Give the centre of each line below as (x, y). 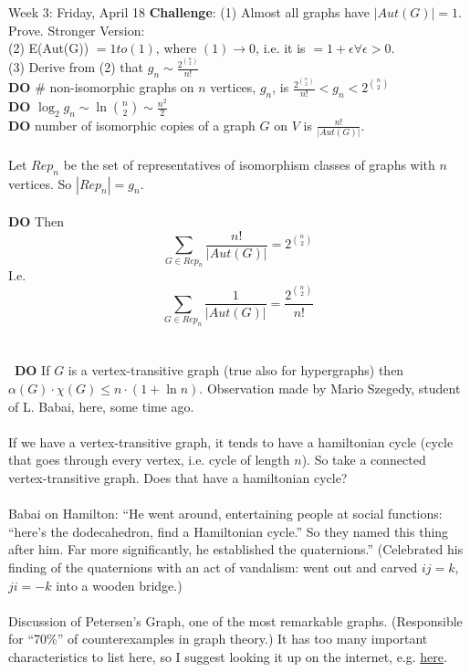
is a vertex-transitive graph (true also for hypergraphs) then (236, 370)
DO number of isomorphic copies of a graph (132, 125)
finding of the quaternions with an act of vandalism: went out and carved (213, 567)
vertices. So (40, 183)
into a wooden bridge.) (119, 585)
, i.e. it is (281, 48)
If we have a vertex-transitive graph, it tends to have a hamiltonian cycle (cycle (231, 441)
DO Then (37, 221)
